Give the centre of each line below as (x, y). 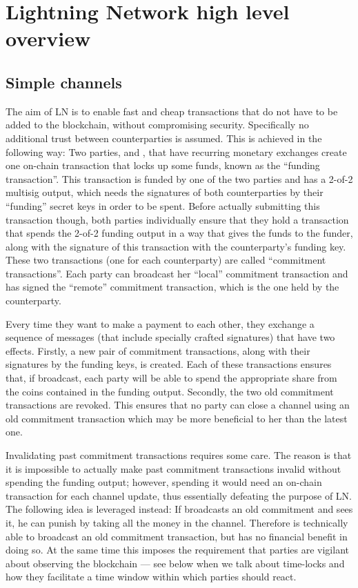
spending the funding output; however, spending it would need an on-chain (164, 482)
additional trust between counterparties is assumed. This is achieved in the (164, 138)
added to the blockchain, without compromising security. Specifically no (157, 125)
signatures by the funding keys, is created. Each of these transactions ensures (169, 364)
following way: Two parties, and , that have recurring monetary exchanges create (176, 151)
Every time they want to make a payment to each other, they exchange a (160, 323)
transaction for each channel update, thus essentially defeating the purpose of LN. (179, 495)
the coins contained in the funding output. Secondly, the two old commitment (170, 391)
